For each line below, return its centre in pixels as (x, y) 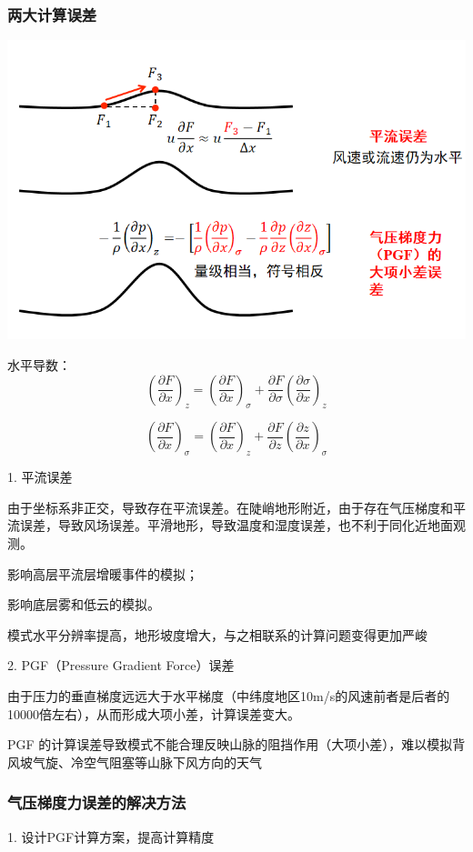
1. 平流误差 (40, 477)
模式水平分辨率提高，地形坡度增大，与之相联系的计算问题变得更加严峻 (217, 634)
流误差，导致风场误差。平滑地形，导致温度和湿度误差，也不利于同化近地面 (230, 525)
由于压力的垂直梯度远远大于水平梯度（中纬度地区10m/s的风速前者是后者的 (229, 695)
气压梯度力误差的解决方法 (97, 802)
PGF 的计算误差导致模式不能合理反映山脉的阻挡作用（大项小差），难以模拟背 (236, 744)
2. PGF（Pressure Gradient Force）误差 (121, 665)
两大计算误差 (52, 14)
